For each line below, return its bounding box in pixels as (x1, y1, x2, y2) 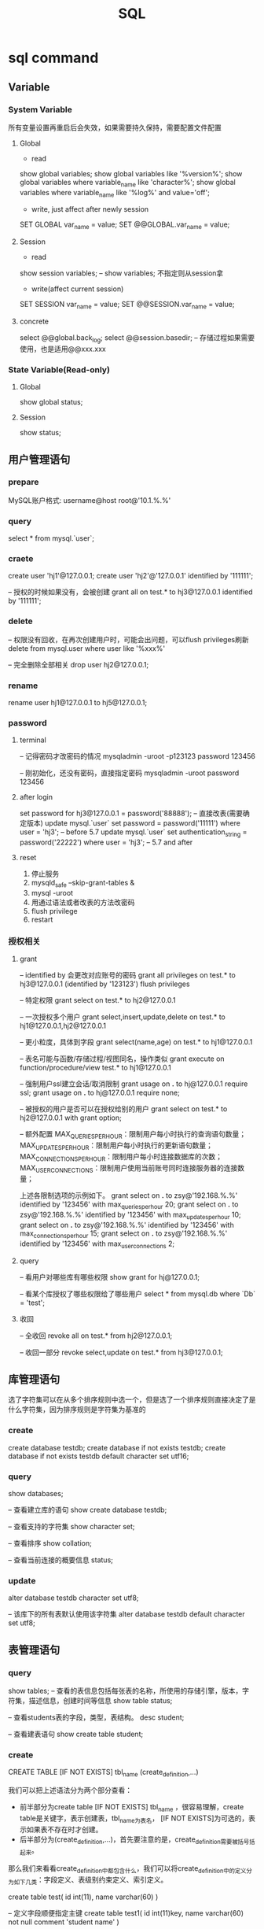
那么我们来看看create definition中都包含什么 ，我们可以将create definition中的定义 (8, 1864, 247, 1875)
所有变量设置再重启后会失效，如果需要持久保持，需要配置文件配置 (8, 123, 222, 132)
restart (31, 915, 53, 924)
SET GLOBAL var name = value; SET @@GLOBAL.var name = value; (19, 220, 230, 231)
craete (8, 553, 34, 564)
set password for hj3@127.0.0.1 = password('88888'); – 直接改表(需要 (19, 808, 244, 819)
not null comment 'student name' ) (8, 1917, 119, 1927)
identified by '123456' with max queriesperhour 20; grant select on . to (19, 1199, 239, 1211)
